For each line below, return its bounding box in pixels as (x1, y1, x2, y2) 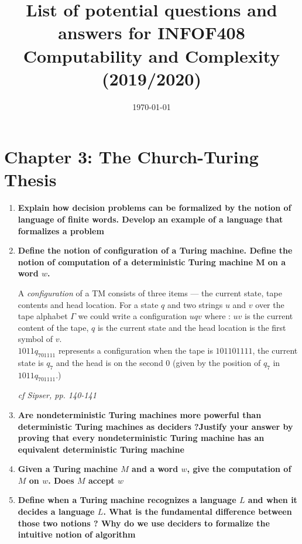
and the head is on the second (56, 356, 163, 368)
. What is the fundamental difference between (103, 505, 292, 518)
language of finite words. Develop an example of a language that (18, 213, 283, 225)
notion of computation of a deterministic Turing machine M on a (18, 255, 286, 268)
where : (204, 310, 231, 322)
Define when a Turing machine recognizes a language (18, 494, 236, 506)
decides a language (18, 505, 95, 518)
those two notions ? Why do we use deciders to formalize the (18, 516, 270, 529)
